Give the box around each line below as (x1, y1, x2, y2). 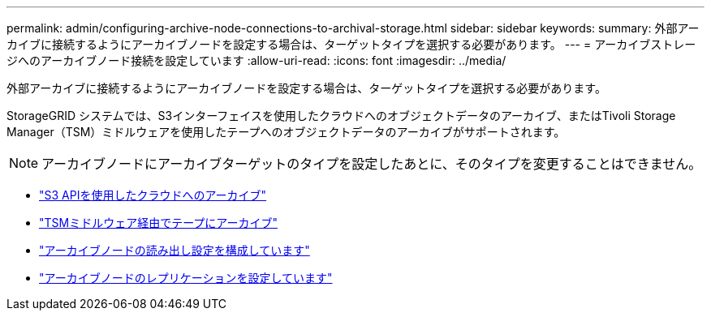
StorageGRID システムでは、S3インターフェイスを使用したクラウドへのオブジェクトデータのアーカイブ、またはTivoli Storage (6, 109, 676, 122)
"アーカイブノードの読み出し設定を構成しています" (39, 243, 310, 257)
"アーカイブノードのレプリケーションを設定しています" (39, 271, 333, 285)
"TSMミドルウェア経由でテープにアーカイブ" (39, 216, 278, 229)
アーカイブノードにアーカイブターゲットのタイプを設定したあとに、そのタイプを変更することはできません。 (41, 156, 702, 172)
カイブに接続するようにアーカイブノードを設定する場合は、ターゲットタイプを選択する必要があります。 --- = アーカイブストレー (6, 37, 696, 51)
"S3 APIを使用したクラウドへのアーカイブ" (39, 188, 267, 202)
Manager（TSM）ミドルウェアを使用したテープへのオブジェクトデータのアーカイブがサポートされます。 (6, 125, 566, 139)
